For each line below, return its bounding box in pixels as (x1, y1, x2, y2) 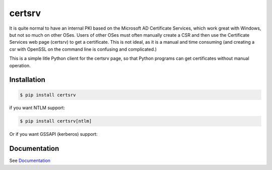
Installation (9, 75, 45, 84)
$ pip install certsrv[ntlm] (20, 118, 92, 124)
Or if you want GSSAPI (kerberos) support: (9, 131, 98, 137)
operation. (9, 62, 31, 68)
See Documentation (9, 157, 50, 163)
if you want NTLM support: (9, 105, 65, 111)
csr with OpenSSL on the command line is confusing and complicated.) (9, 46, 157, 52)
